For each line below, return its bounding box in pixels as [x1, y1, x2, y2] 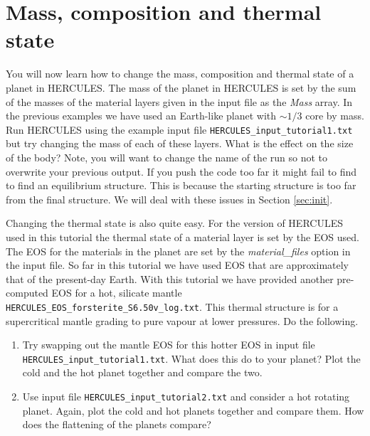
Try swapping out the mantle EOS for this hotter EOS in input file [22, 337, 315, 352]
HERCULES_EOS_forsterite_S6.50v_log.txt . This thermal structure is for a [6, 299, 339, 314]
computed [6, 285, 48, 300]
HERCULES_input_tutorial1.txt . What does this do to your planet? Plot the [22, 351, 361, 366]
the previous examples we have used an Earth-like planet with [6, 108, 277, 123]
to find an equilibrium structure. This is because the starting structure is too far [6, 178, 356, 193]
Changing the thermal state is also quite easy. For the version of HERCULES [6, 216, 343, 230]
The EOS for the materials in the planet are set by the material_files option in [6, 243, 351, 258]
